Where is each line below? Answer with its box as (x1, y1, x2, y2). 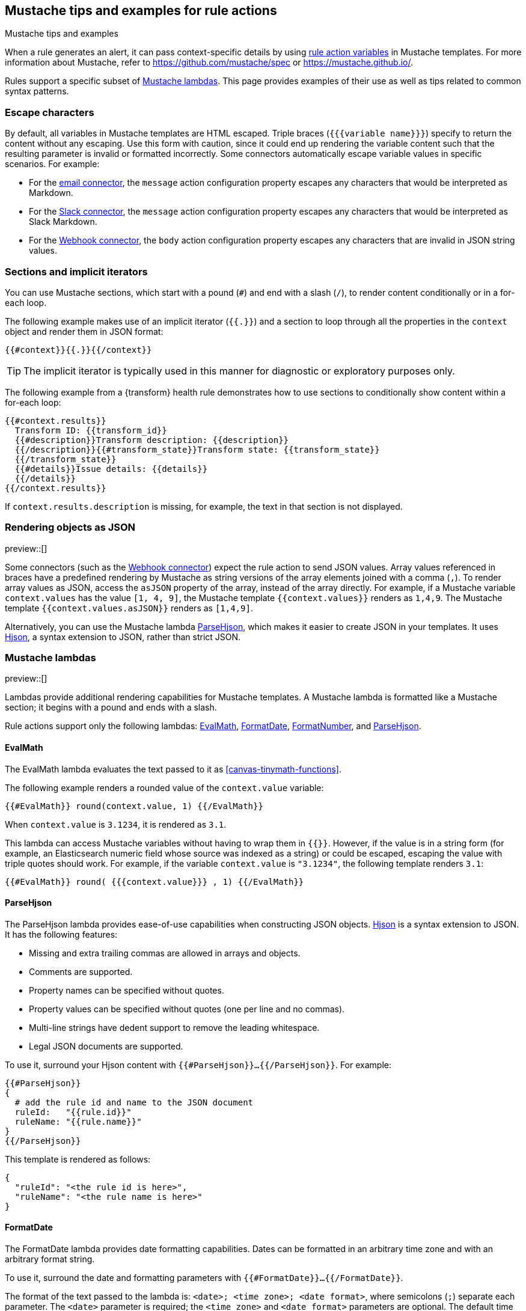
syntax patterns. (5, 86, 69, 97)
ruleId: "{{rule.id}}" (14, 1107, 132, 1117)
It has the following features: (5, 929, 118, 940)
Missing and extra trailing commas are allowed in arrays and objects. (29, 947, 301, 958)
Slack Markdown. (29, 216, 97, 227)
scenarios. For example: (5, 159, 100, 170)
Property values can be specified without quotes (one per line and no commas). (29, 1003, 345, 1014)
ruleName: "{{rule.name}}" (14, 1116, 142, 1126)
